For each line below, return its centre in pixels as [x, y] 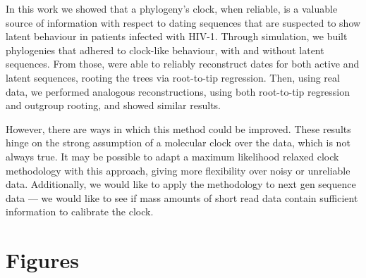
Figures [42, 260]
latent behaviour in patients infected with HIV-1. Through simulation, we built [177, 36]
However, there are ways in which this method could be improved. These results [178, 128]
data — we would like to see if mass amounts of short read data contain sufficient [182, 197]
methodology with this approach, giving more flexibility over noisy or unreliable [178, 170]
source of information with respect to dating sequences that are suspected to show [183, 22]
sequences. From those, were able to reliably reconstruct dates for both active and [183, 64]
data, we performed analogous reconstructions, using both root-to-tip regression [178, 91]
